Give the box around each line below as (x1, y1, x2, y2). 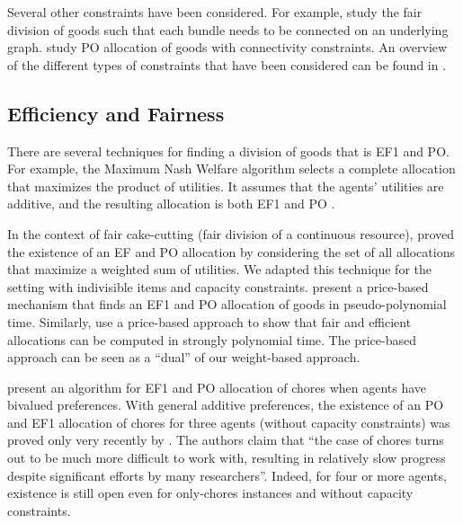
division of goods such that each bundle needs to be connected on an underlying (7, 20, 449, 39)
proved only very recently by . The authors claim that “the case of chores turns (7, 430, 444, 449)
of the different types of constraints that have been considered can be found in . (7, 55, 447, 74)
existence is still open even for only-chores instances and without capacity (7, 483, 414, 502)
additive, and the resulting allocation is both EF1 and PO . (7, 194, 335, 213)
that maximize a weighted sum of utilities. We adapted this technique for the (7, 260, 432, 279)
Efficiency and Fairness (7, 99, 225, 127)
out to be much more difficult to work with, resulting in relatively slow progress (7, 448, 446, 467)
